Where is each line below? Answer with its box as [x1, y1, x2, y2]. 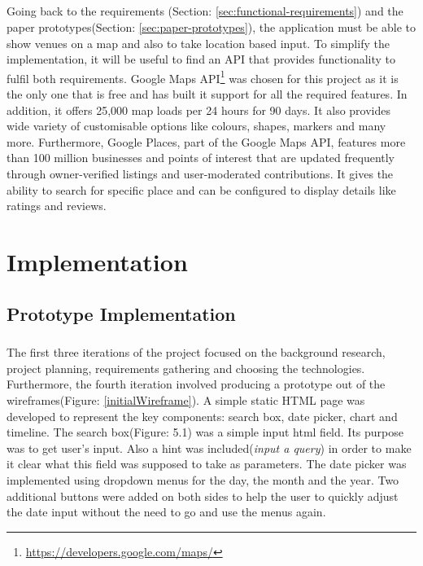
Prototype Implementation [7, 301, 236, 326]
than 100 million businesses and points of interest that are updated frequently [7, 149, 395, 166]
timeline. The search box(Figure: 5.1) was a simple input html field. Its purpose [7, 423, 403, 441]
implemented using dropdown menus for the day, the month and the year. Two [7, 472, 399, 489]
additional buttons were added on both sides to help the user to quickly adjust [7, 487, 399, 504]
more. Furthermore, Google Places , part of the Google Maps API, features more [7, 133, 406, 150]
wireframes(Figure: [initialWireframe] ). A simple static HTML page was [7, 392, 365, 409]
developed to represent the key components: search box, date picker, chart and [7, 407, 398, 424]
